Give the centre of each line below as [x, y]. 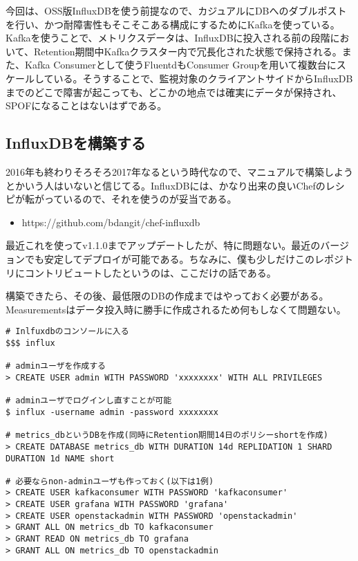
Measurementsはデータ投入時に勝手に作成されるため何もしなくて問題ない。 [176, 309]
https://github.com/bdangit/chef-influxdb [111, 222]
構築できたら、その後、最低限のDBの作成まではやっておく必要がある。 [167, 296]
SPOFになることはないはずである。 [86, 105]
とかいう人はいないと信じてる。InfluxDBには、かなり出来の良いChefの [166, 185]
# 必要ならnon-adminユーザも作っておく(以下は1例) [110, 481]
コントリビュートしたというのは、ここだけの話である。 [150, 272]
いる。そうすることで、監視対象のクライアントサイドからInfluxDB [203, 78]
